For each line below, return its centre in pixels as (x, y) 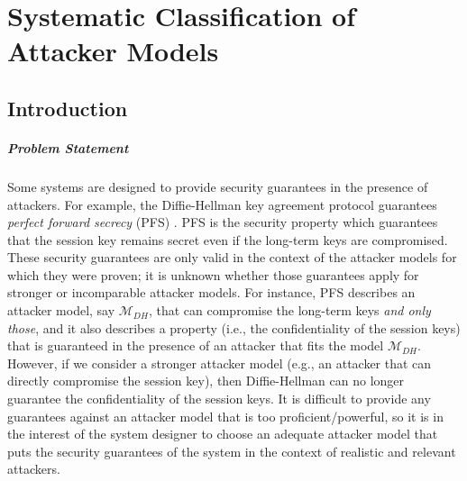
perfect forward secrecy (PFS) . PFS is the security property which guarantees (223, 222)
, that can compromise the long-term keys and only (289, 310)
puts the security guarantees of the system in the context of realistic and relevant (232, 451)
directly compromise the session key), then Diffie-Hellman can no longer (206, 381)
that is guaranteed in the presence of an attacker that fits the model (196, 345)
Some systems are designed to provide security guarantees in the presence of (218, 186)
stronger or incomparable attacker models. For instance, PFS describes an (211, 292)
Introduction (68, 108)
